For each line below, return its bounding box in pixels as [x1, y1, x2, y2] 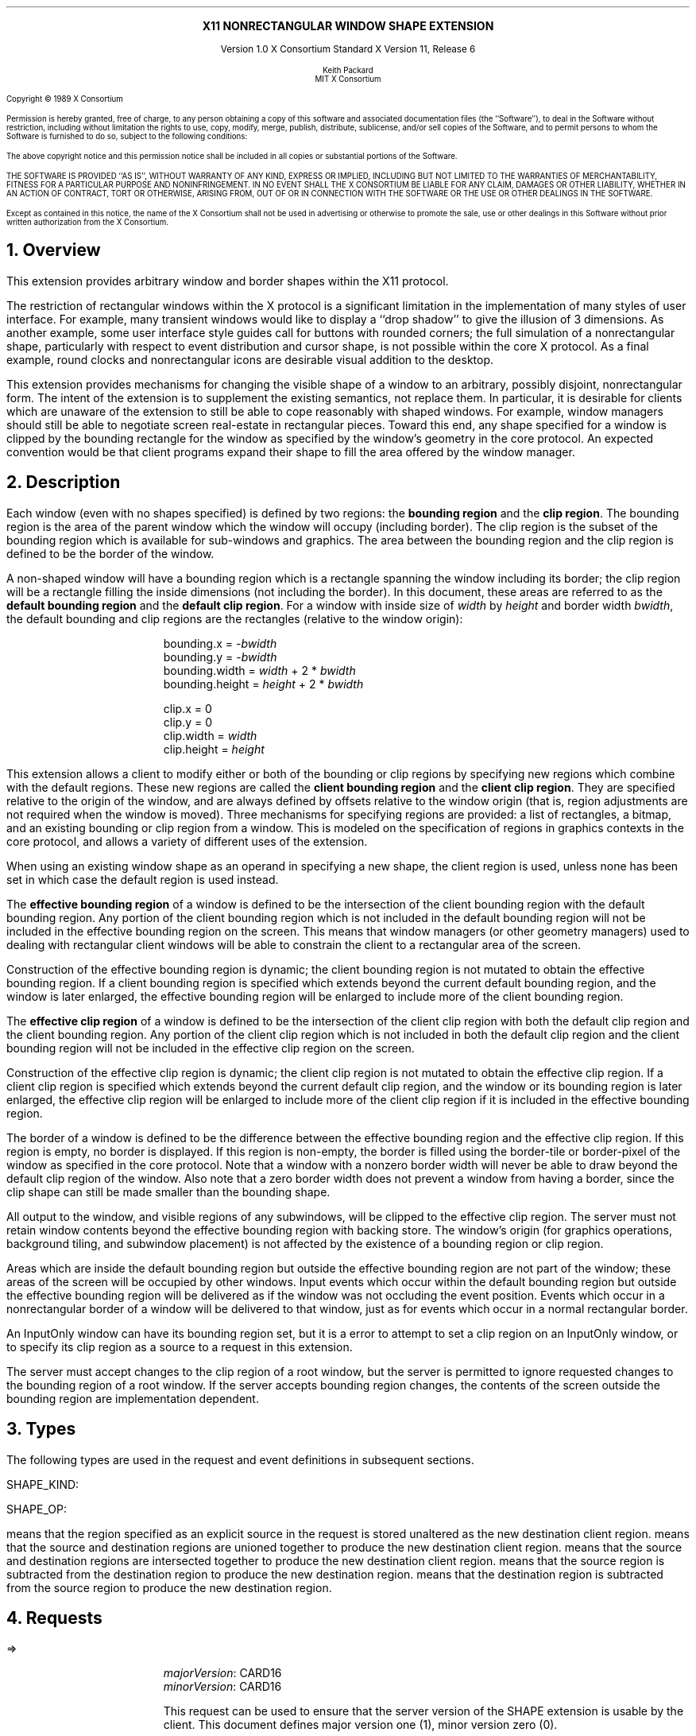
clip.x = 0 [163, 701, 212, 715]
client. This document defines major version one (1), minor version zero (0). [163, 1718, 558, 1732]
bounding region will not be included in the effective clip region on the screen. [6, 1040, 415, 1055]
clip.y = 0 [163, 715, 213, 729]
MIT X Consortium [315, 75, 381, 83]
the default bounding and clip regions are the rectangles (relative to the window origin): [6, 611, 463, 626]
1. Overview [6, 240, 101, 261]
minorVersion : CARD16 [163, 1680, 282, 1694]
